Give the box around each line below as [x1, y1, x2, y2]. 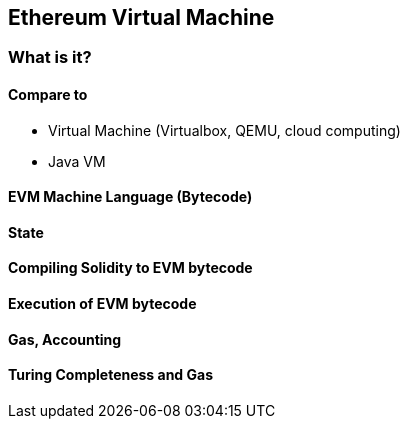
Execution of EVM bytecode [8, 295, 197, 313]
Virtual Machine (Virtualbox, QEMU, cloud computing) [48, 121, 401, 139]
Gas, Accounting [8, 330, 122, 348]
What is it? [8, 47, 92, 68]
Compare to [8, 86, 88, 104]
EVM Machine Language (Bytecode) [8, 188, 253, 206]
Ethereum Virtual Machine [8, 5, 275, 30]
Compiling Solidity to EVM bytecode [8, 259, 253, 277]
